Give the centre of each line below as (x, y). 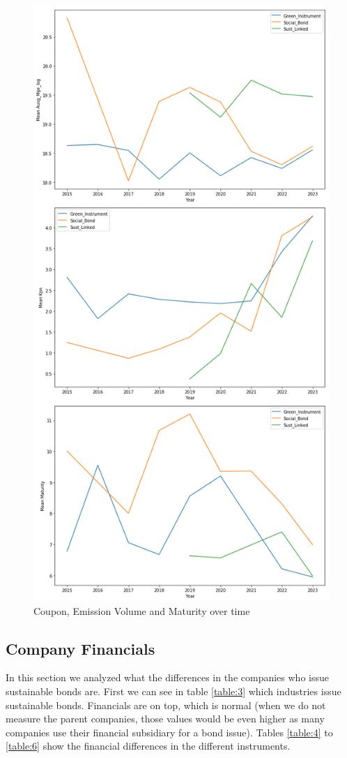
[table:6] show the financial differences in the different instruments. (148, 746)
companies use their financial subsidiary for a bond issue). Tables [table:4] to (169, 732)
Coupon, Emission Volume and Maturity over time (142, 610)
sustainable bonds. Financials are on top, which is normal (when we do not (166, 705)
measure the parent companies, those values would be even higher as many (165, 719)
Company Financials (80, 648)
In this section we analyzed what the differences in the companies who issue (167, 677)
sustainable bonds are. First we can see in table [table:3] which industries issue (173, 691)
